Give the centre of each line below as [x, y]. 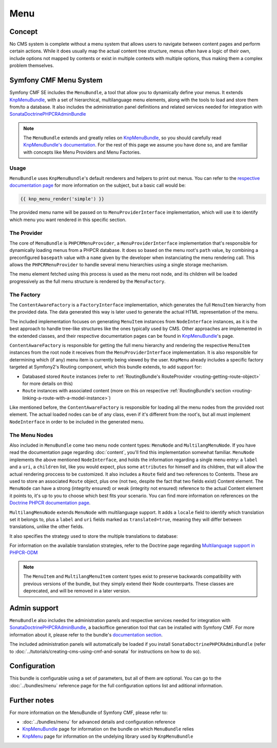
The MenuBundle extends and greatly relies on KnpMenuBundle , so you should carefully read [122, 138]
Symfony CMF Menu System [56, 80]
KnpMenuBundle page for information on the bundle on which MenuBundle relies [108, 729]
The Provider [26, 233]
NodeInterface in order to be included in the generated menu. [77, 422]
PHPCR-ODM [24, 553]
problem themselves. [32, 66]
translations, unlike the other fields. [47, 526]
